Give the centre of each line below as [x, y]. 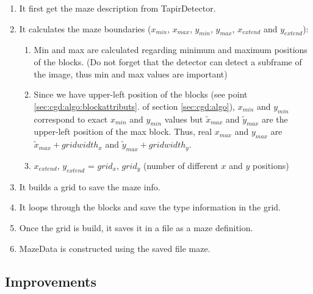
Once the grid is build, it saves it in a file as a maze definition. [136, 227]
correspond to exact [71, 119]
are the [275, 119]
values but [184, 119]
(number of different [181, 165]
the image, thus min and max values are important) [131, 73]
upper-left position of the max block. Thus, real [123, 131]
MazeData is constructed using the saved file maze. [115, 248]
